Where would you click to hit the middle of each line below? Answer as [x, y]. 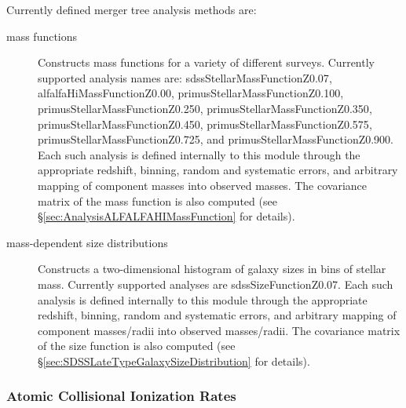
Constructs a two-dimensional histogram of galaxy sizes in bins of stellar [212, 269]
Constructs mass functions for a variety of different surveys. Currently [206, 62]
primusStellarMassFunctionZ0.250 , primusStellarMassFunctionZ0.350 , [205, 108]
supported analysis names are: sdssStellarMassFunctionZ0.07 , [185, 77]
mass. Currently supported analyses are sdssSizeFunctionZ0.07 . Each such [216, 284]
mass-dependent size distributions [87, 242]
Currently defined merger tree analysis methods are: [132, 9]
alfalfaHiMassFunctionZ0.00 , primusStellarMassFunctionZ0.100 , [191, 93]
